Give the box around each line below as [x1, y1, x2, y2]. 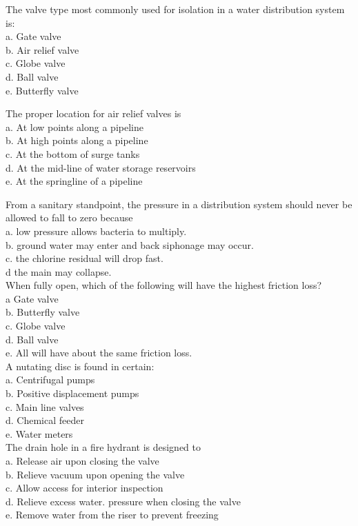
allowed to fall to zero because [6, 210, 133, 225]
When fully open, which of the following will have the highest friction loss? [6, 278, 322, 292]
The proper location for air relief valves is [6, 106, 181, 121]
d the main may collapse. [6, 264, 112, 279]
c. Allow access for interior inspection [6, 481, 163, 495]
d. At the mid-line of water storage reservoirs [6, 160, 196, 174]
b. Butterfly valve [6, 305, 80, 319]
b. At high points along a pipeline [6, 133, 148, 148]
